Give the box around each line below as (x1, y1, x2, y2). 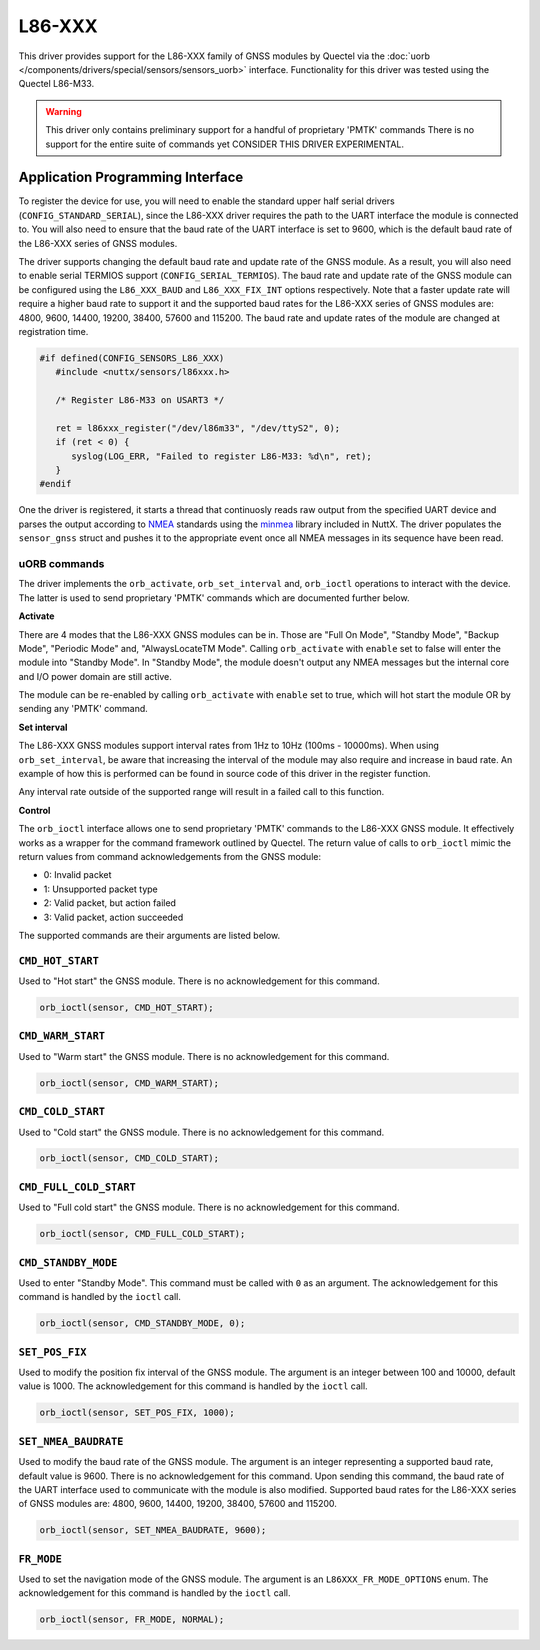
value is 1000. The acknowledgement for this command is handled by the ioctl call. (18, 1380, 369, 1392)
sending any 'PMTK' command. (18, 703, 149, 715)
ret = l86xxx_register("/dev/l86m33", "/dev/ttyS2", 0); (55, 422, 341, 434)
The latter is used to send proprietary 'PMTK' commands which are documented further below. (18, 591, 410, 604)
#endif (39, 478, 72, 490)
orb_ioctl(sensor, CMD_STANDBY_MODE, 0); (39, 1318, 246, 1329)
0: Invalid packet (43, 869, 112, 881)
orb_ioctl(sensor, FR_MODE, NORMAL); (39, 1614, 225, 1625)
